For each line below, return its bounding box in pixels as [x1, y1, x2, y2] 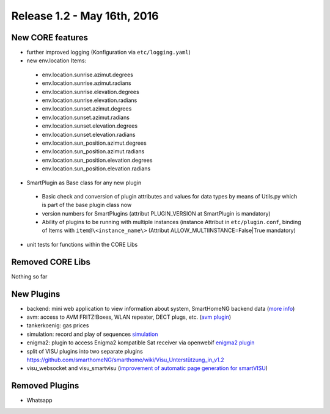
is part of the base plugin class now [42, 202, 132, 209]
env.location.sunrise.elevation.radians [42, 96, 137, 104]
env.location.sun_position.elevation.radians [42, 165, 151, 172]
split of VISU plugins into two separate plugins [26, 347, 143, 355]
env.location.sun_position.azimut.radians [42, 148, 145, 155]
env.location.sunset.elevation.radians [42, 131, 136, 138]
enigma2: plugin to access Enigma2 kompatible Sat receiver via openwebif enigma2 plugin [26, 339, 255, 346]
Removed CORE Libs [11, 256, 91, 267]
